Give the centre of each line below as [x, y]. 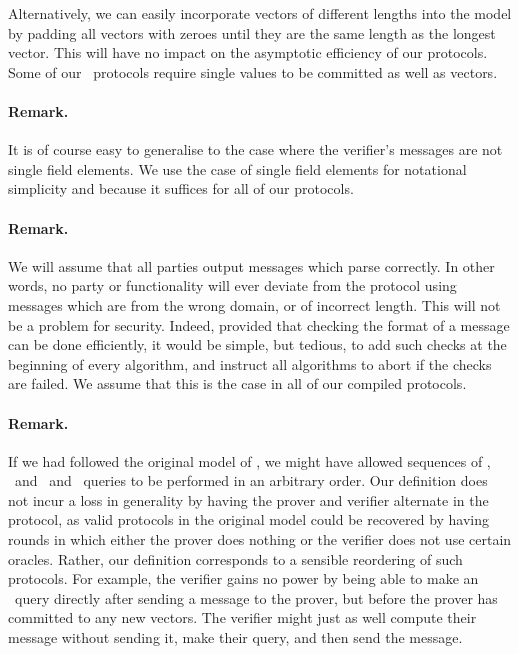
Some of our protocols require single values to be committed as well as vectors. [253, 71]
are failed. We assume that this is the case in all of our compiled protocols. [237, 383]
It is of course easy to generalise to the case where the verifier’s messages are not [255, 149]
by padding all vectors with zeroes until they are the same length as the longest [252, 32]
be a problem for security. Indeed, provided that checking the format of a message [259, 324]
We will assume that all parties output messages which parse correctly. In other [251, 265]
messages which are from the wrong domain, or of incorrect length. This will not [254, 304]
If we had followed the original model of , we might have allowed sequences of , [249, 460]
